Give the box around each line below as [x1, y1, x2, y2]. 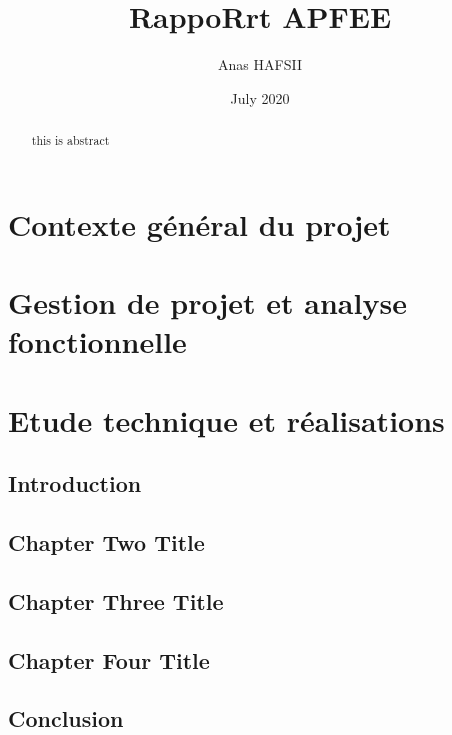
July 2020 [230, 87, 290, 108]
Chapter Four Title [8, 644, 210, 675]
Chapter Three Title [8, 585, 224, 616]
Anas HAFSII [218, 54, 302, 75]
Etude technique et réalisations [8, 399, 445, 440]
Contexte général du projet [8, 203, 391, 244]
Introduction [8, 468, 142, 499]
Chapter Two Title [8, 527, 205, 558]
